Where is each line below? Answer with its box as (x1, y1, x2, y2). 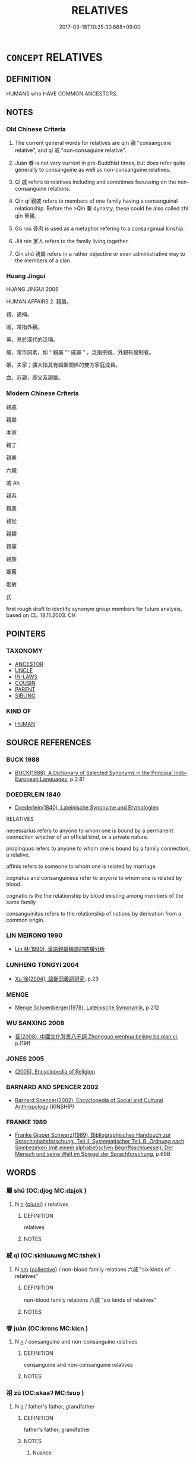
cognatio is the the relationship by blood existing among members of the (6, 892, 184, 899)
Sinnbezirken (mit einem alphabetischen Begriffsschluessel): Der (14, 1144, 173, 1151)
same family (6, 898, 36, 905)
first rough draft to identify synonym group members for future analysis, (6, 606, 182, 613)
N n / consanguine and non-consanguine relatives (14, 1338, 138, 1345)
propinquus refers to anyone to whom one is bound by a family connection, (6, 845, 190, 852)
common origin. (6, 916, 45, 923)
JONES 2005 (6, 1054, 45, 1063)
